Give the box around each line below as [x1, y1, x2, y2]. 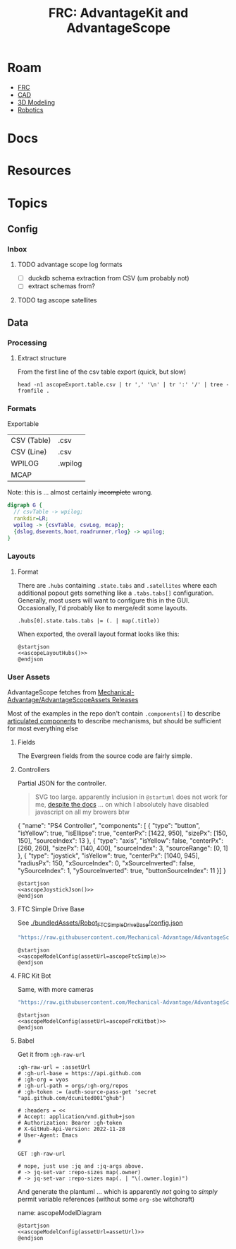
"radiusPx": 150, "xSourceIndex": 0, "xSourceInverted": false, [17, 859, 196, 868]
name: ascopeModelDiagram [17, 1208, 102, 1217]
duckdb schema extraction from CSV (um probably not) [27, 274, 190, 283]
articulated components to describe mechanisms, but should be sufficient [7, 717, 222, 726]
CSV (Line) [11, 447, 47, 457]
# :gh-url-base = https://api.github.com [17, 1070, 141, 1077]
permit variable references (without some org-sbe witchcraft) [17, 1195, 195, 1203]
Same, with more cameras [17, 985, 94, 993]
